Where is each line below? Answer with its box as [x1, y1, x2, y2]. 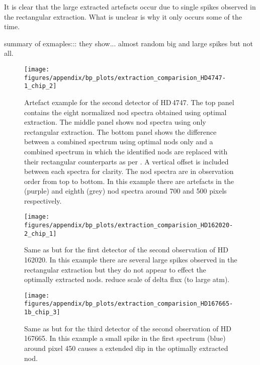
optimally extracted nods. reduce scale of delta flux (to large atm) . [24, 274, 230, 285]
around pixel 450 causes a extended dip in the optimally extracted [24, 342, 228, 353]
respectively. [24, 195, 62, 206]
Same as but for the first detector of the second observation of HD [24, 244, 228, 255]
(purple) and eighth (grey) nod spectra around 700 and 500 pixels [24, 186, 227, 196]
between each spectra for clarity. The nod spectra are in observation [24, 166, 234, 176]
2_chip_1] [24, 230, 57, 237]
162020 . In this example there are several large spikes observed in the [24, 254, 237, 265]
